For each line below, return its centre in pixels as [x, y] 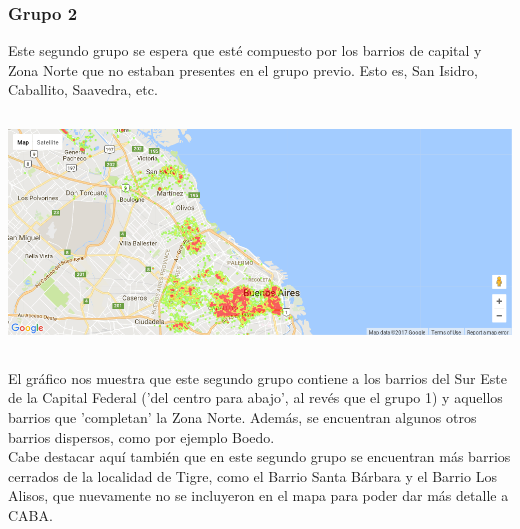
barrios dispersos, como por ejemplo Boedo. [141, 436]
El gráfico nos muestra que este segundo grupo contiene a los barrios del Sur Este [257, 377]
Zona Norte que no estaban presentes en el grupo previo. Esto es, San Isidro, [243, 69]
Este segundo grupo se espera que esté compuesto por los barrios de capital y [245, 50]
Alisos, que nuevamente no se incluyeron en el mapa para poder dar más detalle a [258, 495]
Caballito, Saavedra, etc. [83, 89]
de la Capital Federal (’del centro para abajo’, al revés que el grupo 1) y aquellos [255, 397]
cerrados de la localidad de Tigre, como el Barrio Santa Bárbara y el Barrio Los [252, 475]
